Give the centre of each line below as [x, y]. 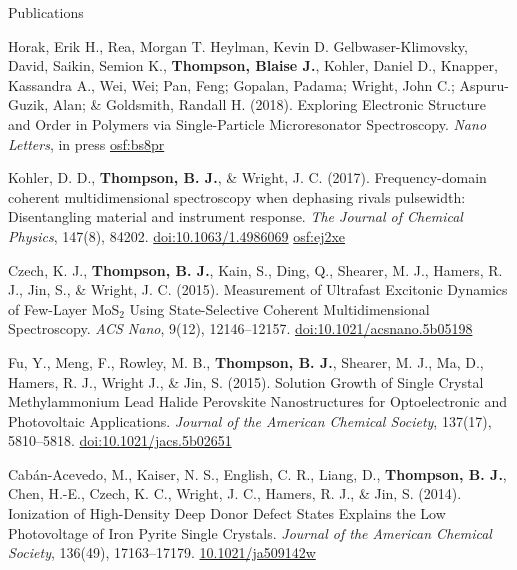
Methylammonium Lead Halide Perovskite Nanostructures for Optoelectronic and [257, 401]
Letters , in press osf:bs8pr [86, 143]
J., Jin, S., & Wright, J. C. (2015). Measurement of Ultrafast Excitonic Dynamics [258, 289]
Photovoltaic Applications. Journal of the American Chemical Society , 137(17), [250, 420]
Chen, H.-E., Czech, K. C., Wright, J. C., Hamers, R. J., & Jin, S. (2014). [235, 493]
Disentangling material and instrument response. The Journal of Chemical [235, 216]
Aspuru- [484, 84]
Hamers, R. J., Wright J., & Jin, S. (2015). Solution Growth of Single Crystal [246, 381]
